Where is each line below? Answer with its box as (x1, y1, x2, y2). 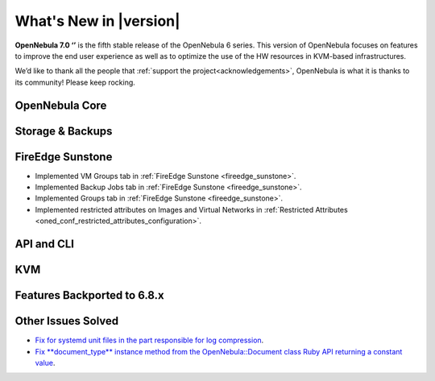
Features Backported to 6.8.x (14, 288, 164, 302)
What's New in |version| (14, 12, 180, 30)
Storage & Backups (14, 124, 113, 138)
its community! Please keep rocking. (14, 77, 136, 87)
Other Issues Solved (14, 314, 119, 328)
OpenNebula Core (14, 98, 107, 112)
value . (35, 358, 56, 367)
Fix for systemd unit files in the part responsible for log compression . (35, 335, 264, 346)
